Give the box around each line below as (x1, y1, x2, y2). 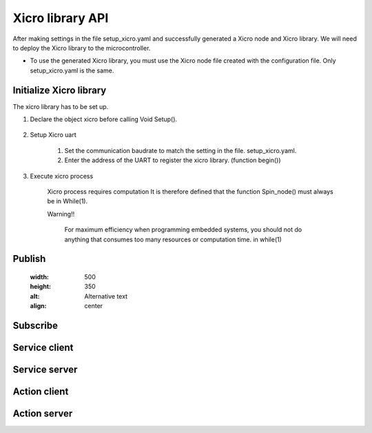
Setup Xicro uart (30, 131, 77, 139)
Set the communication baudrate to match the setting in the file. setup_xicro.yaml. (64, 146, 297, 154)
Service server (12, 363, 78, 375)
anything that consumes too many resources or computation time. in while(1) (64, 235, 282, 243)
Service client (12, 341, 74, 353)
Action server (12, 407, 73, 419)
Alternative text (84, 292, 127, 300)
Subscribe (12, 319, 59, 331)
